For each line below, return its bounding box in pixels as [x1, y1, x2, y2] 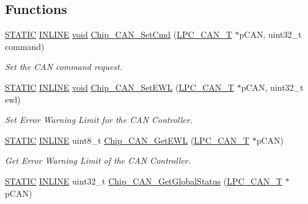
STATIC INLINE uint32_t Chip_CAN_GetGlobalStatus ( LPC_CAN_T [5, 174, 282, 187]
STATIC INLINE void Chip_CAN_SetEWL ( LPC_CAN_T [5, 80, 234, 93]
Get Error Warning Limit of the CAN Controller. [5, 154, 191, 167]
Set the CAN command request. [5, 60, 123, 73]
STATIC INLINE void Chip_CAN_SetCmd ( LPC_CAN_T [5, 28, 232, 41]
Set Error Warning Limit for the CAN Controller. [5, 113, 193, 126]
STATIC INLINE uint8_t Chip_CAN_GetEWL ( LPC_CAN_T [5, 133, 249, 146]
